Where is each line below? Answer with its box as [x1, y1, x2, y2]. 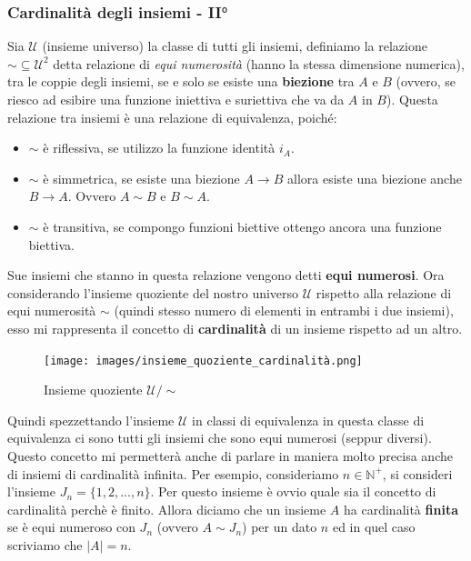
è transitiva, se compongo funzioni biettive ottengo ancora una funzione [43, 216, 442, 235]
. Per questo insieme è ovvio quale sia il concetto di [150, 482, 436, 501]
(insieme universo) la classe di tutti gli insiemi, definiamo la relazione [42, 36, 427, 55]
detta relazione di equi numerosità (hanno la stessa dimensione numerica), [53, 54, 465, 73]
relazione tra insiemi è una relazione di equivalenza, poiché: [7, 107, 337, 126]
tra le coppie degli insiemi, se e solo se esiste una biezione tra [7, 72, 355, 91]
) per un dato [242, 517, 317, 536]
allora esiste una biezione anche [287, 168, 462, 187]
